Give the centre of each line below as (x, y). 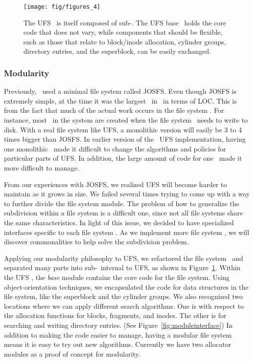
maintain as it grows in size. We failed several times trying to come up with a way (127, 194)
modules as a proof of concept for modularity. (72, 353)
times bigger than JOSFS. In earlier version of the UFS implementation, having (125, 139)
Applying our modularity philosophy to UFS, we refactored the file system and (124, 258)
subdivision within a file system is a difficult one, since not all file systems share (124, 213)
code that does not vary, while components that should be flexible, (123, 32)
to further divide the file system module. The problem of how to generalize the (122, 203)
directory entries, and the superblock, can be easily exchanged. (117, 51)
